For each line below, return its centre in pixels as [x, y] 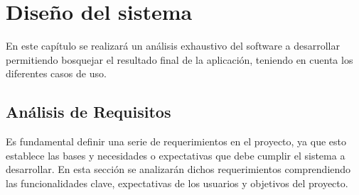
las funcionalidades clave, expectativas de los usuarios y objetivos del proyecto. [177, 183]
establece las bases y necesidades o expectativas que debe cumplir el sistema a [176, 155]
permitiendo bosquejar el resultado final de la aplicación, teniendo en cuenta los [179, 59]
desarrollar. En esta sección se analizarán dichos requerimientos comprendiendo [178, 169]
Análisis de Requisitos [89, 112]
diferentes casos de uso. [56, 73]
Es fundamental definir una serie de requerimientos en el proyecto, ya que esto [176, 141]
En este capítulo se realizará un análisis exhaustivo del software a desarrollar [173, 46]
